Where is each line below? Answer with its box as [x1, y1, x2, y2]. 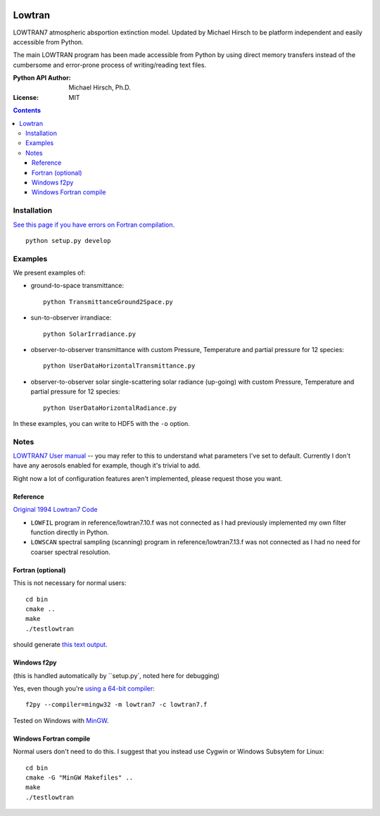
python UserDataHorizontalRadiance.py [43, 403, 177, 412]
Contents [13, 106, 42, 115]
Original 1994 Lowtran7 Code [13, 506, 98, 514]
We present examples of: [13, 268, 86, 277]
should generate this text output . [13, 641, 108, 649]
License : [13, 93, 39, 101]
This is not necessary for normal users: [13, 579, 127, 587]
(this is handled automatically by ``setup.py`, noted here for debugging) [13, 671, 220, 679]
